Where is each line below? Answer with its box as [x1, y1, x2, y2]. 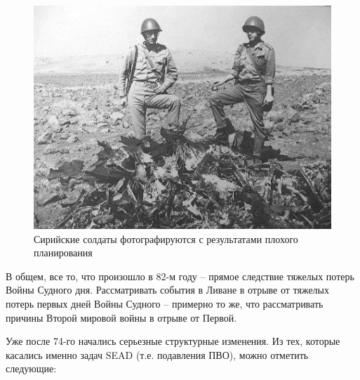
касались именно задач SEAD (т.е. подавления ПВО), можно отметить [6, 347, 309, 362]
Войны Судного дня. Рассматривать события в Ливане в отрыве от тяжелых [6, 282, 330, 297]
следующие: [6, 361, 57, 376]
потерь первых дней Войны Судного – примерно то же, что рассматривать [6, 296, 324, 310]
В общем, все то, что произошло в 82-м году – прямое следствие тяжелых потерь [6, 268, 354, 283]
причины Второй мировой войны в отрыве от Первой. [6, 310, 237, 325]
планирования [34, 245, 93, 260]
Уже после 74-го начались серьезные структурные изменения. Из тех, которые [6, 334, 340, 348]
